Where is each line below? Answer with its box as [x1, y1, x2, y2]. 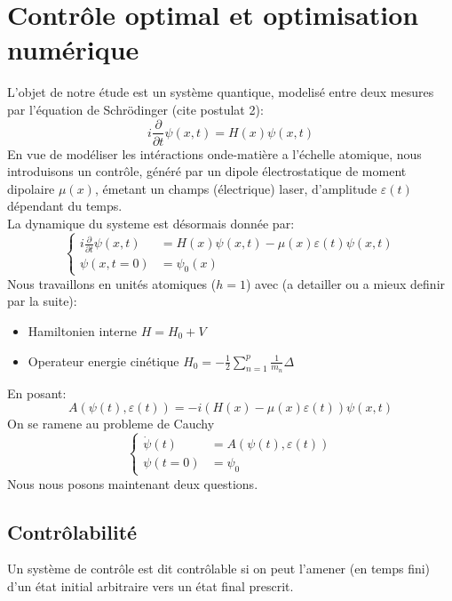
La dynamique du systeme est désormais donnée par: [7, 213, 295, 232]
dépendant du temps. [7, 196, 123, 215]
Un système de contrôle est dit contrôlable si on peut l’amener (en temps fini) [7, 559, 431, 578]
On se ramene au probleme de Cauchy [7, 414, 215, 433]
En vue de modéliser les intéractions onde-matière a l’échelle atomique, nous [7, 144, 422, 163]
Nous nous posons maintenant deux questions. [7, 474, 258, 493]
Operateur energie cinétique [28, 351, 179, 370]
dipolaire [7, 179, 55, 197]
